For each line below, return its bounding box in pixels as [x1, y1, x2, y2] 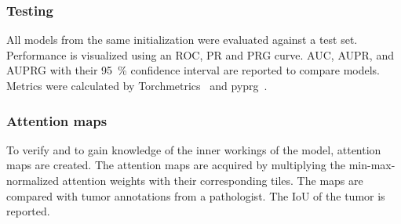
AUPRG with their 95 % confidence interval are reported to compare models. [6, 62, 380, 78]
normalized [6, 172, 59, 188]
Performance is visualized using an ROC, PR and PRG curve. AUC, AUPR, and [6, 46, 394, 63]
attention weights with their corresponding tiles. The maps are [62, 172, 363, 188]
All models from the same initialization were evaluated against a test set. [6, 31, 358, 48]
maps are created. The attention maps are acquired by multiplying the [6, 157, 345, 173]
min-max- [348, 157, 396, 173]
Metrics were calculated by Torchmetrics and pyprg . [6, 78, 268, 93]
